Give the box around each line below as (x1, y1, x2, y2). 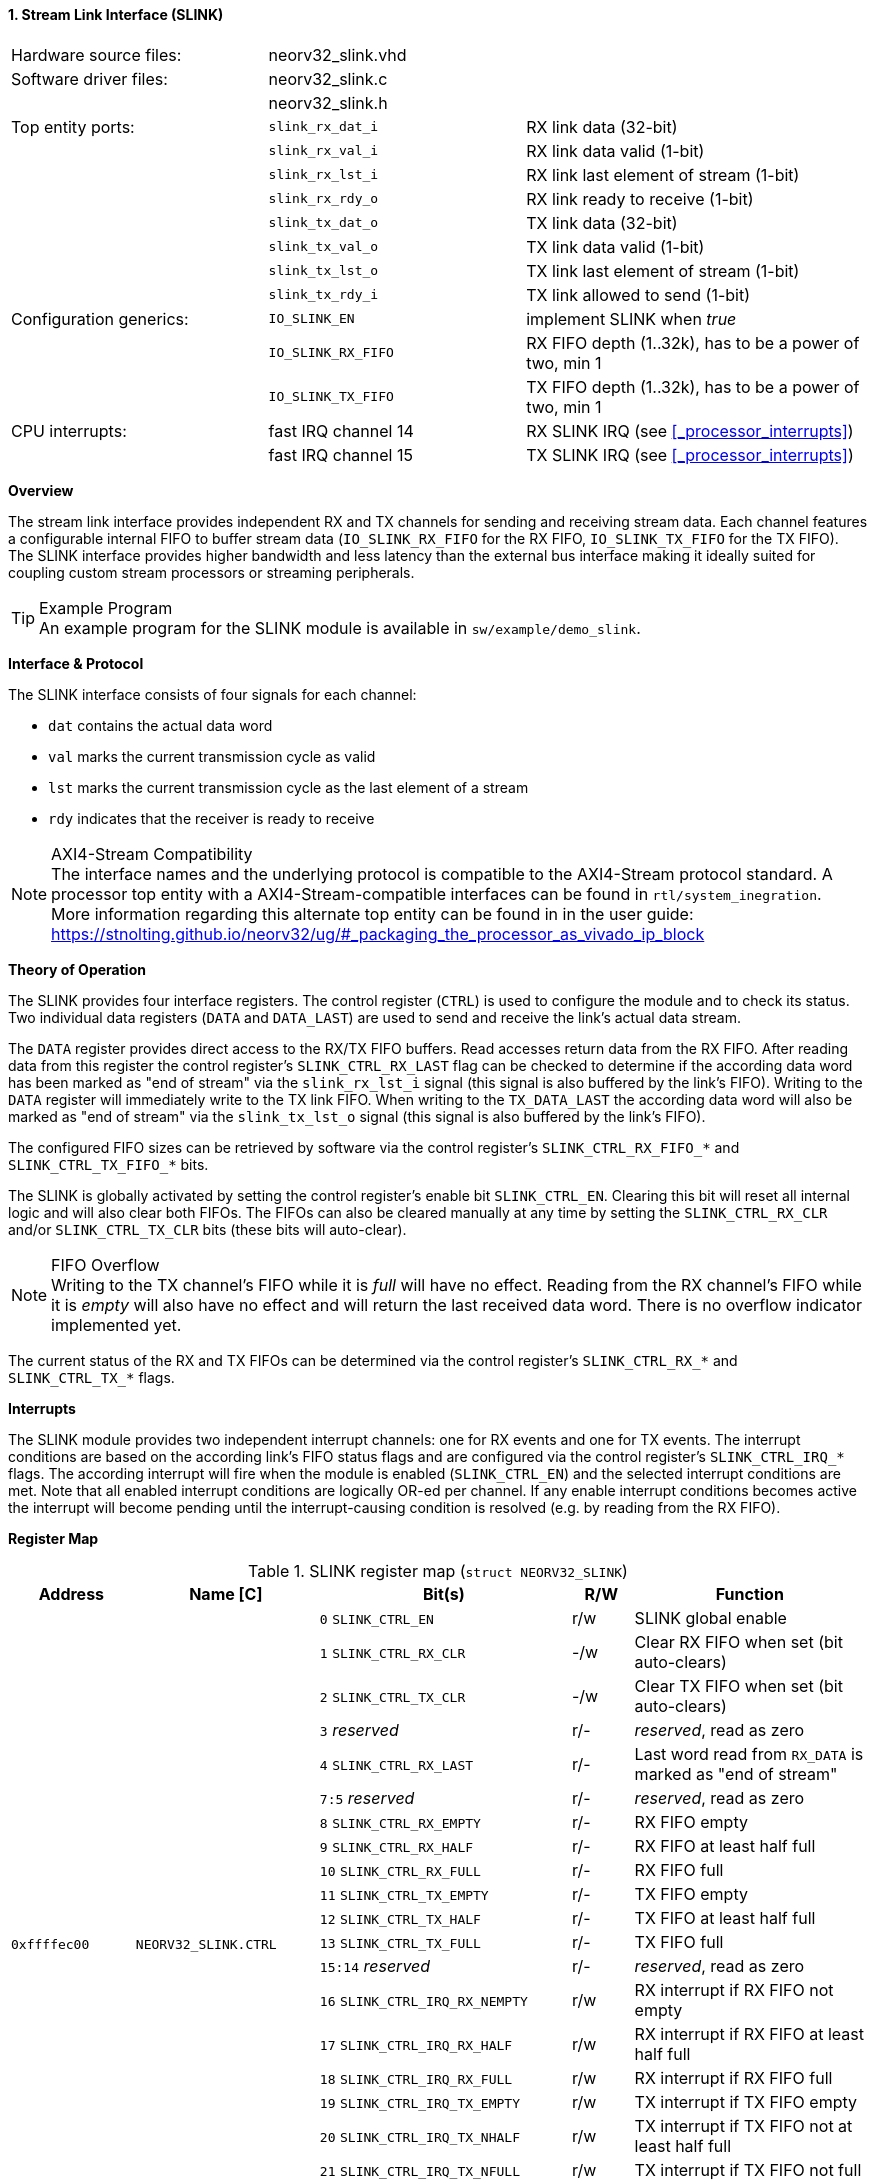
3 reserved (319, 1719, 399, 1740)
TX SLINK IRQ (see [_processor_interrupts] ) (526, 444, 854, 465)
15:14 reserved (319, 1955, 431, 1976)
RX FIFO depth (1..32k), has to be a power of (526, 332, 860, 353)
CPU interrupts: (11, 420, 127, 441)
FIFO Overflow (51, 1254, 160, 1275)
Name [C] (189, 1583, 263, 1604)
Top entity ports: (11, 116, 135, 137)
